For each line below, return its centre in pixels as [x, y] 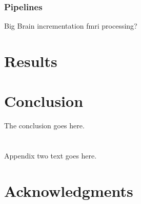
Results [31, 61]
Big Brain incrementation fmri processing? [71, 26]
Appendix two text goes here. [51, 156]
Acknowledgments [69, 190]
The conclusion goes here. [44, 126]
